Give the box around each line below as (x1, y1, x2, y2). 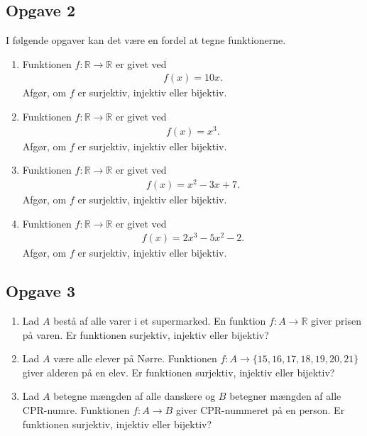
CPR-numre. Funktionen (22, 403, 130, 418)
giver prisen (310, 313, 361, 328)
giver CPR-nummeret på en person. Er (175, 403, 345, 418)
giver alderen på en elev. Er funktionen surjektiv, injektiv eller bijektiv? (22, 364, 335, 379)
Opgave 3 (6, 280, 75, 302)
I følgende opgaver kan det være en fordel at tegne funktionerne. (6, 33, 286, 47)
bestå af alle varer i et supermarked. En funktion (53, 313, 266, 328)
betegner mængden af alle (229, 389, 341, 403)
